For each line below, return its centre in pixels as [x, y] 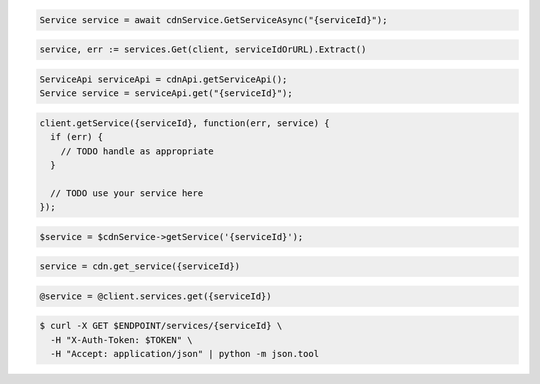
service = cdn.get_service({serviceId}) [139, 266]
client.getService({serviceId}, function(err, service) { [184, 123]
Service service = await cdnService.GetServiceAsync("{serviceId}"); [213, 19]
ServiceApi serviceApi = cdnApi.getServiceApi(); [163, 79]
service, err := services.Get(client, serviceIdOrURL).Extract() [203, 49]
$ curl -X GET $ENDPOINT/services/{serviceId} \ [161, 326]
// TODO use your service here [127, 193]
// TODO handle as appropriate [137, 151]
